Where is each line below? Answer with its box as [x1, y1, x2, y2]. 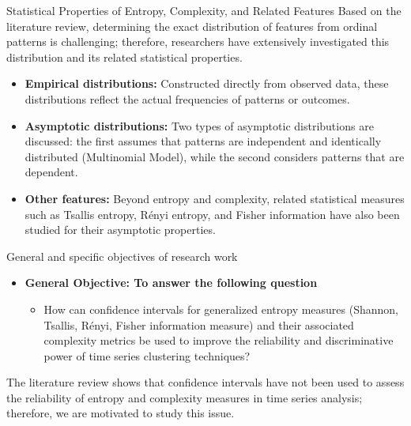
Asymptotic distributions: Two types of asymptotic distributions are [25, 117, 374, 134]
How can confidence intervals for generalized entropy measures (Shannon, [43, 300, 399, 317]
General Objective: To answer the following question [25, 274, 318, 291]
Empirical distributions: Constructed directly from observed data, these [25, 75, 389, 92]
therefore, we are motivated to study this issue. [6, 405, 235, 421]
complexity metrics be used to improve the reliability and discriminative [43, 332, 394, 349]
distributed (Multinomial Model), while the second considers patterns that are [25, 148, 405, 164]
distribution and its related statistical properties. [6, 48, 243, 65]
